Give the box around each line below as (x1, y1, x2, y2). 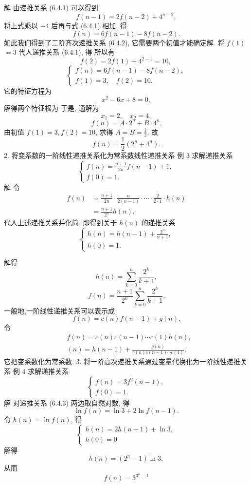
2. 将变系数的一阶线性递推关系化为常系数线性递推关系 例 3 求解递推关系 (4, 150, 233, 160)
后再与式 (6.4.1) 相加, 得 (51, 20, 127, 31)
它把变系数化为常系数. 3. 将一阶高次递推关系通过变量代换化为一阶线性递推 (4, 356, 241, 367)
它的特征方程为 (4, 86, 52, 96)
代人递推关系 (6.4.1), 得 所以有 (18, 47, 115, 57)
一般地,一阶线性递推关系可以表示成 (4, 305, 115, 315)
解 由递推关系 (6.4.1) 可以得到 (4, 2, 98, 12)
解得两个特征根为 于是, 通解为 (4, 103, 99, 113)
